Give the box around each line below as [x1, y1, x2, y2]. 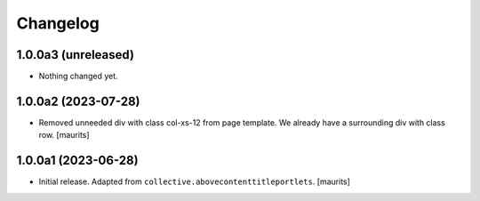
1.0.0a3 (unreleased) [16, 47, 135, 62]
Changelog [16, 13, 100, 33]
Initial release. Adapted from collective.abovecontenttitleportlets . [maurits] [38, 176, 351, 187]
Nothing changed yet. [38, 71, 119, 82]
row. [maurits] [38, 130, 90, 141]
